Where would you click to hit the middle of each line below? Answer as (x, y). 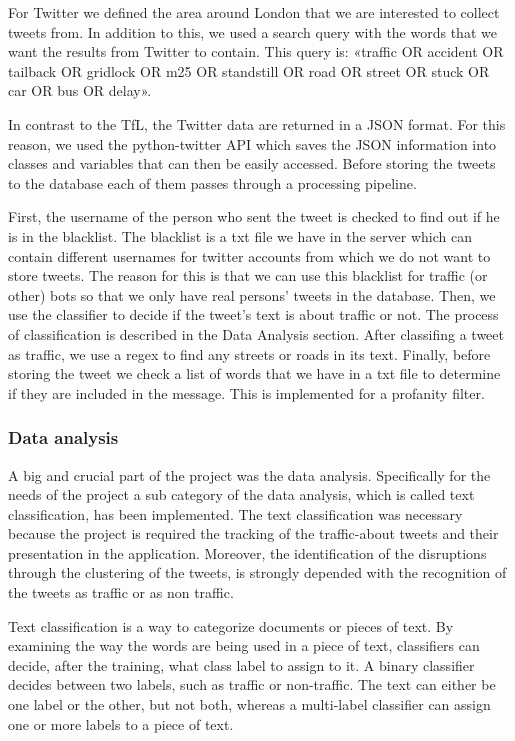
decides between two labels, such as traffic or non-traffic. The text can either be (252, 684)
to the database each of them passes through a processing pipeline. (212, 182)
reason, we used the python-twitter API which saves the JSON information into (252, 143)
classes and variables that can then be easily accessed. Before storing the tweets (252, 163)
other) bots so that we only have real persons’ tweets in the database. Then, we (252, 294)
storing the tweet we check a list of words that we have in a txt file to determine (254, 373)
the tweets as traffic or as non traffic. (121, 592)
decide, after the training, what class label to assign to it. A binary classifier (241, 664)
